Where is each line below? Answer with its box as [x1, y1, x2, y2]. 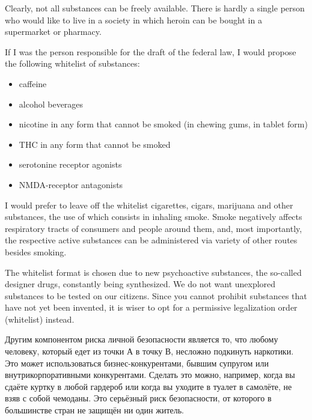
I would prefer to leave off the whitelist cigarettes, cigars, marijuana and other [5, 198, 293, 211]
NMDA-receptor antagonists [19, 178, 123, 190]
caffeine [19, 77, 47, 90]
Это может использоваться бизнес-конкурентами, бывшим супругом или [5, 356, 269, 369]
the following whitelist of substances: [5, 57, 140, 70]
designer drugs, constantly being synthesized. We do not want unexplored [5, 278, 276, 290]
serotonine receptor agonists [19, 158, 122, 171]
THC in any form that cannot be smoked [19, 138, 171, 150]
